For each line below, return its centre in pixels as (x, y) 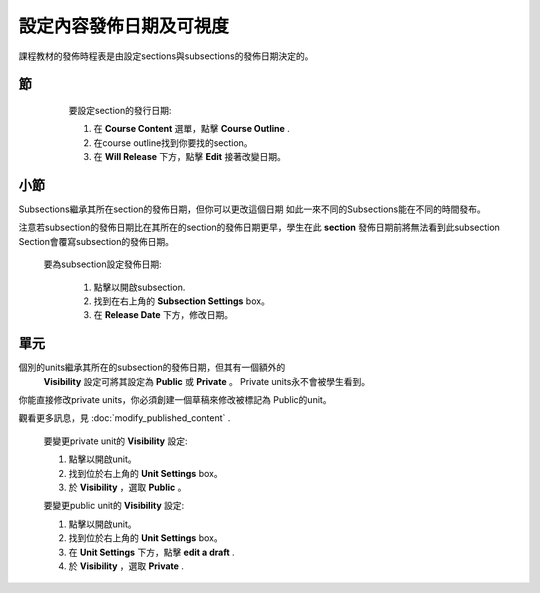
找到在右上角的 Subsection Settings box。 (181, 301)
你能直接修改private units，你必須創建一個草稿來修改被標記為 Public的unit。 (175, 400)
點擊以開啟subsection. (139, 287)
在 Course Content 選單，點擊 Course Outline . (191, 129)
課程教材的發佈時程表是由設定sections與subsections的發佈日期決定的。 (166, 56)
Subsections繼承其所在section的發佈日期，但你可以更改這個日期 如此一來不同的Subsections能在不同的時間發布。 (252, 209)
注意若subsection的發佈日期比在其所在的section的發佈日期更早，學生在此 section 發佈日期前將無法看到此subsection (259, 227)
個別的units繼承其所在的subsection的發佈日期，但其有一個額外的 (152, 367)
